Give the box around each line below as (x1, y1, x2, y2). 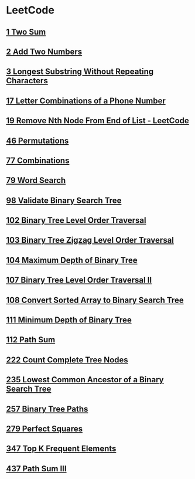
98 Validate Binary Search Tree (6, 195, 122, 205)
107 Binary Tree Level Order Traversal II (6, 275, 152, 285)
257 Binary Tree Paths (6, 404, 88, 414)
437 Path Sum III (6, 464, 67, 474)
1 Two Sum (6, 27, 46, 37)
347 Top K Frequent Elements (6, 444, 117, 454)
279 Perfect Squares (6, 424, 83, 434)
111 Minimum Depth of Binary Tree (6, 315, 132, 325)
